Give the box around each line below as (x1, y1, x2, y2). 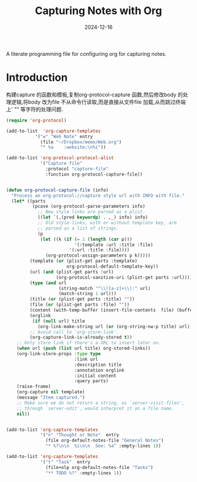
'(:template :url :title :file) (74, 242, 154, 248)
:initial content (74, 373, 117, 379)
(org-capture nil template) (16, 389, 85, 395)
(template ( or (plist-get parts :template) (29, 258, 138, 264)
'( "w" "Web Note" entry (35, 133, 93, 139)
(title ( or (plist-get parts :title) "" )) (29, 296, 135, 302)
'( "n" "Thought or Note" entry (40, 432, 119, 438)
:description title (74, 362, 122, 368)
